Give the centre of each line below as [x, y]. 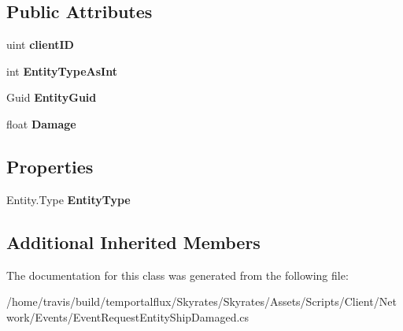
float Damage [41, 123]
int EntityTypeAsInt [62, 71]
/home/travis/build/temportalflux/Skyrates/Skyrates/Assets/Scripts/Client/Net [201, 301]
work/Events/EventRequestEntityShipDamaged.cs [128, 316]
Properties [50, 166]
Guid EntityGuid [52, 97]
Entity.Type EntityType [68, 199]
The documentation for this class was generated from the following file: [177, 275]
